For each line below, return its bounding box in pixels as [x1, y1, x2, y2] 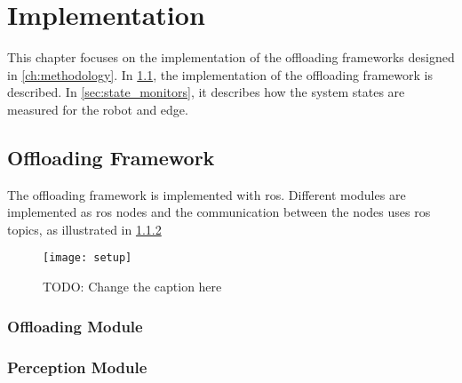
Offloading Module [7, 315, 143, 337]
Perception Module [7, 355, 147, 378]
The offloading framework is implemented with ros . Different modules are [7, 185, 406, 203]
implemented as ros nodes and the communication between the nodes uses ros [7, 203, 431, 221]
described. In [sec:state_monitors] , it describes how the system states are [7, 83, 405, 101]
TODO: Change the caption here [43, 277, 222, 296]
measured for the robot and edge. [7, 100, 188, 118]
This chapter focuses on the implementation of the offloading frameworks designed [7, 48, 455, 67]
